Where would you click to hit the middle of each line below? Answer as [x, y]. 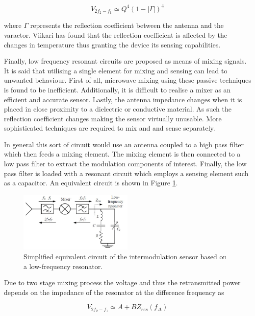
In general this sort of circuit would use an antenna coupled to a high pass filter [124, 144]
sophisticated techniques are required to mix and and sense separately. [110, 128]
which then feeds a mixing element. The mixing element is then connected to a [122, 154]
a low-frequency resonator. [63, 266]
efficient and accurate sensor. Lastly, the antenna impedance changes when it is [123, 99]
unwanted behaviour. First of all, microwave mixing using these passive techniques [127, 80]
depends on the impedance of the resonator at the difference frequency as [114, 292]
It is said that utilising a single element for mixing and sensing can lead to [116, 70]
